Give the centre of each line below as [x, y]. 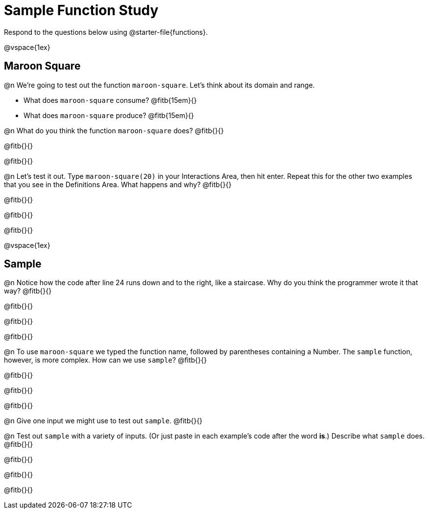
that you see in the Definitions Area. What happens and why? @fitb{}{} [118, 184]
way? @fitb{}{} [28, 291]
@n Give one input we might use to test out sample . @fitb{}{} [103, 421]
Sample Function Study [81, 10]
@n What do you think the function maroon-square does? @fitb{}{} [114, 130]
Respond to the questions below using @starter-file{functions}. [106, 32]
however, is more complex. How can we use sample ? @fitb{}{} [106, 360]
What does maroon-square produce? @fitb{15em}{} [109, 115]
